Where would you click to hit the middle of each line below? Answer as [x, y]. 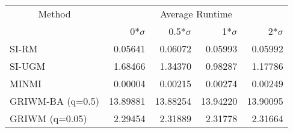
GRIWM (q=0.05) [48, 118]
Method [54, 14]
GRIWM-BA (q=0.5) [55, 101]
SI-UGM [28, 66]
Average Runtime [196, 14]
